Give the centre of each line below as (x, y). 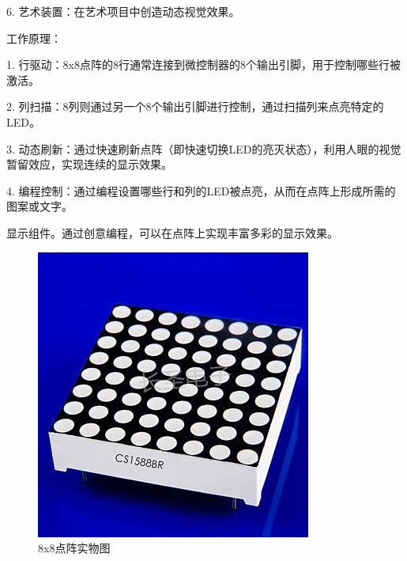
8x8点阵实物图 (74, 548)
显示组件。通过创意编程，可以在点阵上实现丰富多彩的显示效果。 (172, 232)
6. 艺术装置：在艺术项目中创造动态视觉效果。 (123, 11)
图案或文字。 (40, 206)
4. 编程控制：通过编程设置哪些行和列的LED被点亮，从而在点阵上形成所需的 (201, 190)
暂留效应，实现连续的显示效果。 (89, 164)
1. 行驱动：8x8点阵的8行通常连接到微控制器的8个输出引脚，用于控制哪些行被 (203, 64)
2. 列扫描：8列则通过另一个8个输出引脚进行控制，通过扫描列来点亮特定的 (195, 106)
